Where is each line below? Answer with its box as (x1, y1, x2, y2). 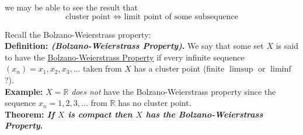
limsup (229, 65, 253, 74)
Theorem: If (5, 108, 55, 120)
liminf (270, 65, 291, 74)
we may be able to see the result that (5, 1, 138, 13)
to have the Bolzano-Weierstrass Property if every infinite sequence (5, 51, 245, 63)
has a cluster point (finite (134, 62, 225, 74)
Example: (5, 85, 43, 97)
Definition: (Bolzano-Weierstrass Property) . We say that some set (5, 40, 264, 52)
